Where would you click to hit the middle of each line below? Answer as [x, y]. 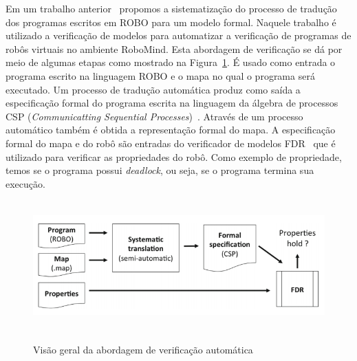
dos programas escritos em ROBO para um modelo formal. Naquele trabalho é [171, 22]
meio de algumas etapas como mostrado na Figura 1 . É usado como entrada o [171, 62]
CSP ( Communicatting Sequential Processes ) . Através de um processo [154, 116]
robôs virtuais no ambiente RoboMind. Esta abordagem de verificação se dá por [174, 48]
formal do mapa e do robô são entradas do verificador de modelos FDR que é [171, 143]
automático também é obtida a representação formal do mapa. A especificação [171, 130]
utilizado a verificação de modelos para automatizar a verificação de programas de [178, 35]
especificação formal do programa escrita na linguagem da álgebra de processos [172, 103]
